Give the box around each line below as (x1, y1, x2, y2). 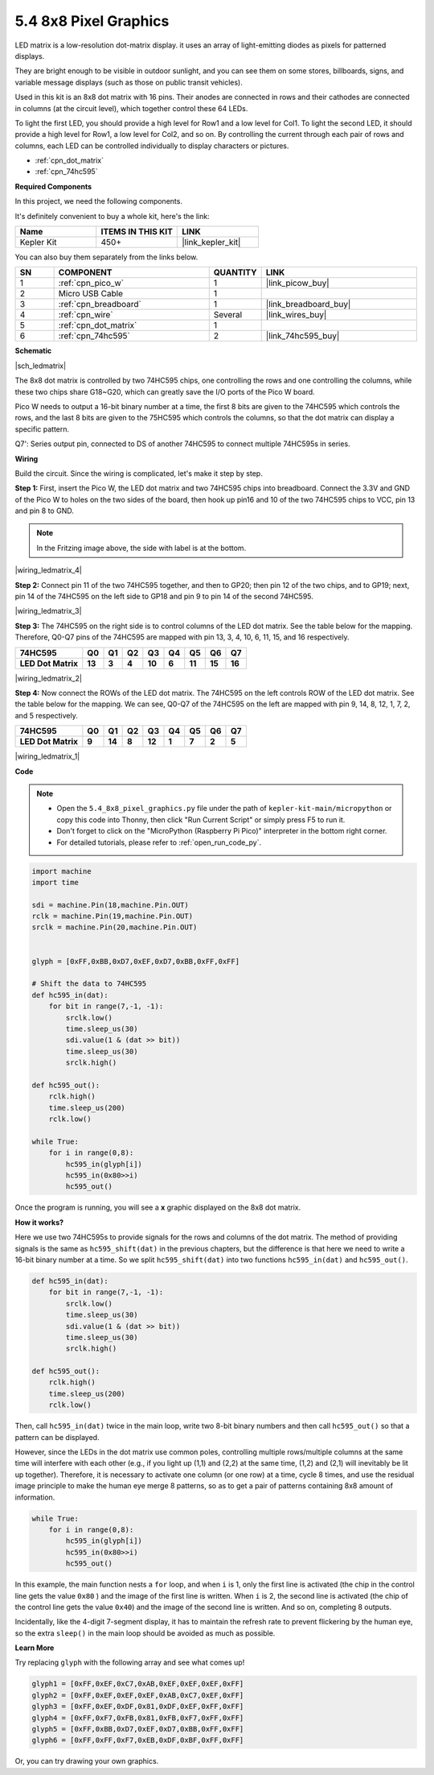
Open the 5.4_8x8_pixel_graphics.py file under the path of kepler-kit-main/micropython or (56, 804, 392, 813)
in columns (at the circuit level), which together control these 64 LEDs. (14, 103, 248, 113)
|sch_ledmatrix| (14, 361, 67, 370)
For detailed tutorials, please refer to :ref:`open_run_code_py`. (56, 838, 261, 847)
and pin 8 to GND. (14, 506, 74, 515)
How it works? (14, 1217, 64, 1227)
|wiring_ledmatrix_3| (14, 606, 82, 616)
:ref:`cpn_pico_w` (58, 278, 125, 289)
